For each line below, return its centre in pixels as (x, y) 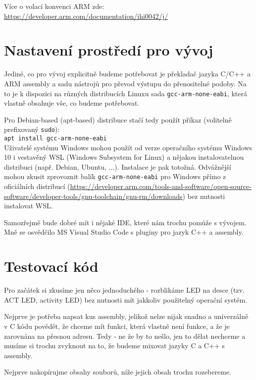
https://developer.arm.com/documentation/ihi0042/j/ (86, 16)
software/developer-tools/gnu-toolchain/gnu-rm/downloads (93, 196)
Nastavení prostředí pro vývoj (109, 50)
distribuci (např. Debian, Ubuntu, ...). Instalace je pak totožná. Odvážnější (118, 166)
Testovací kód (51, 266)
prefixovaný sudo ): (32, 129)
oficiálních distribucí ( (37, 186)
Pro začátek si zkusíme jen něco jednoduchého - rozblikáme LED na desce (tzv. (124, 290)
